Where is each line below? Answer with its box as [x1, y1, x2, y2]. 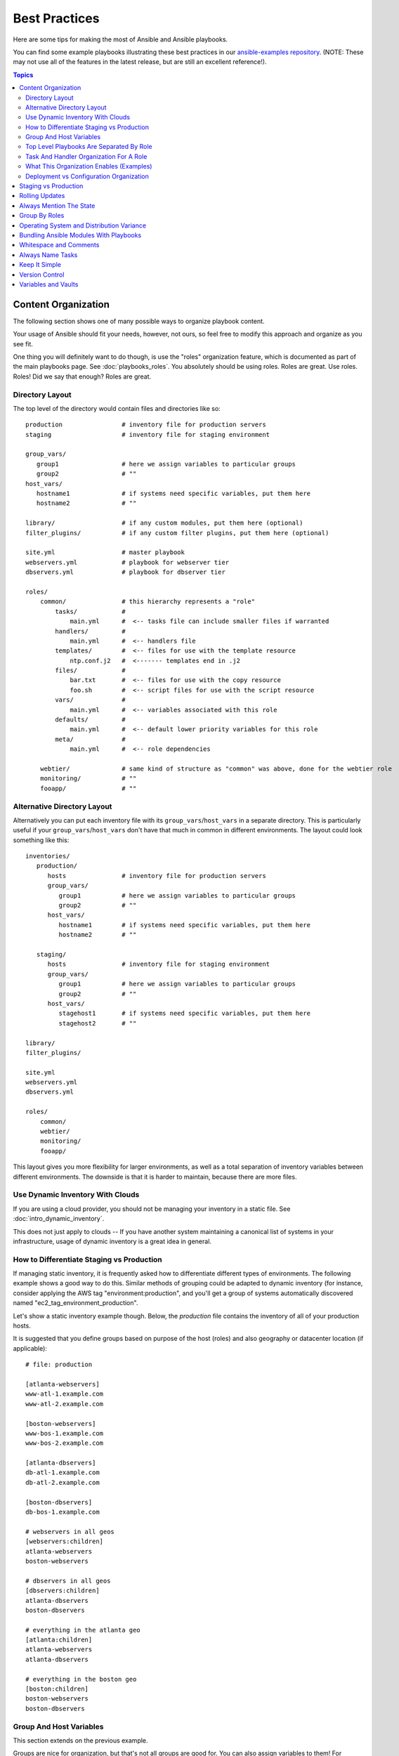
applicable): [13, 1344, 47, 1352]
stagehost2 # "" [58, 1019, 137, 1027]
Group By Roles [19, 211, 65, 220]
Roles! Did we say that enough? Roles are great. [13, 372, 152, 381]
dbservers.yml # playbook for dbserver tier [25, 568, 226, 576]
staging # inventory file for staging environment [25, 431, 270, 438]
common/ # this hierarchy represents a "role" [39, 598, 256, 605]
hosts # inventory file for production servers [47, 872, 266, 879]
